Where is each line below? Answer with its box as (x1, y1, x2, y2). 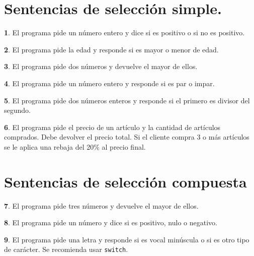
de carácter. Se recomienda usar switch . (4, 244, 128, 254)
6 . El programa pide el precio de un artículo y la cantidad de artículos (4, 121, 221, 132)
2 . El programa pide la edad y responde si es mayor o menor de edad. (4, 44, 219, 54)
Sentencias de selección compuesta (4, 171, 247, 191)
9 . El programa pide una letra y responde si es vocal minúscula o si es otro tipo (4, 234, 249, 244)
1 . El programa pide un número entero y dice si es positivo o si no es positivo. (4, 27, 245, 38)
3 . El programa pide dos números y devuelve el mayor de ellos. (4, 61, 198, 72)
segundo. (4, 105, 31, 115)
